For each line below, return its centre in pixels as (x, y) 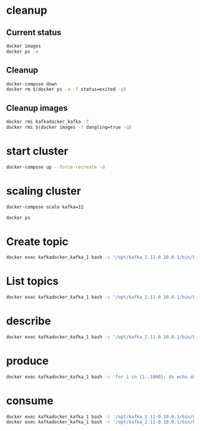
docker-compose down (32, 84)
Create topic (37, 241)
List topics (32, 281)
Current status (34, 32)
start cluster (37, 151)
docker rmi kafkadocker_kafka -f (48, 122)
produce (27, 361)
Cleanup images (37, 108)
